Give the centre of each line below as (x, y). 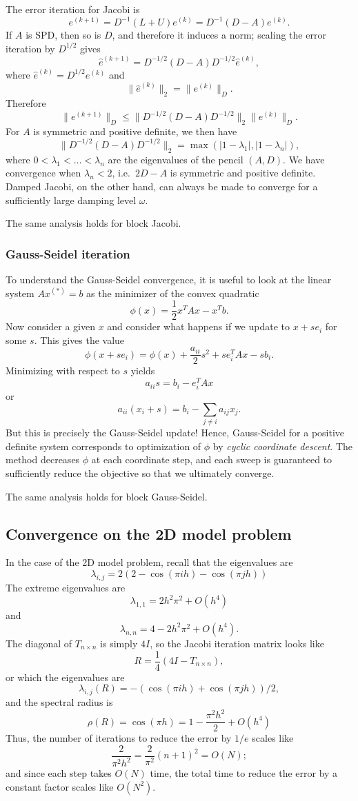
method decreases (43, 459)
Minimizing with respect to (63, 371)
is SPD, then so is (63, 35)
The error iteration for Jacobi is (73, 9)
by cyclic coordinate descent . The (283, 446)
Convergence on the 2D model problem (149, 533)
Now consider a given (50, 326)
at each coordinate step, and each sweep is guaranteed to (212, 459)
